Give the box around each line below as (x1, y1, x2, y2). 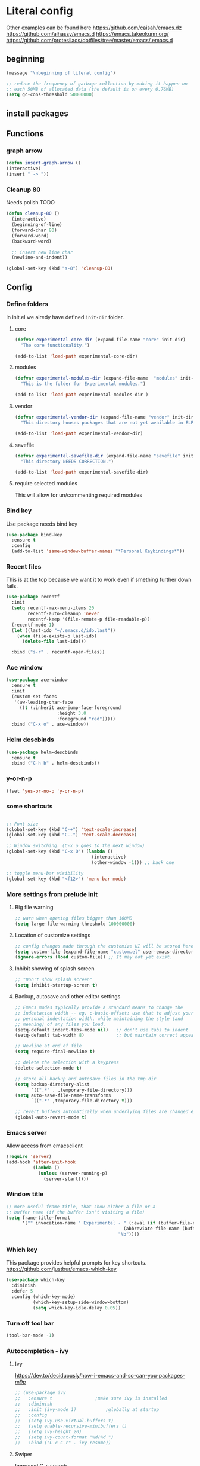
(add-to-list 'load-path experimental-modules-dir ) (14, 392, 149, 398)
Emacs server (6, 1128, 47, 1137)
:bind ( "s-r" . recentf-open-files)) (11, 649, 105, 655)
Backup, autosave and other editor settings (14, 993, 121, 1000)
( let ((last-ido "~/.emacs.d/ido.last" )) (11, 627, 116, 633)
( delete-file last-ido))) (21, 639, 86, 645)
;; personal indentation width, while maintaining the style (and (14, 1015, 183, 1022)
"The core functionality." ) (20, 342, 90, 348)
